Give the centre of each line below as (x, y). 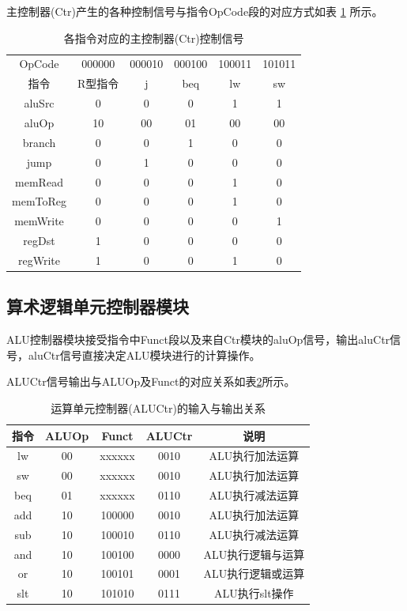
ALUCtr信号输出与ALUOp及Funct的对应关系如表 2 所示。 (151, 381)
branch (39, 142)
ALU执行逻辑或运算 (254, 573)
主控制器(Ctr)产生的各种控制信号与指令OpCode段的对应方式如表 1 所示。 (195, 11)
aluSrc (39, 103)
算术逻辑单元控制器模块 (98, 306)
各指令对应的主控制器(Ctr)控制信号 (154, 38)
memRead (39, 181)
